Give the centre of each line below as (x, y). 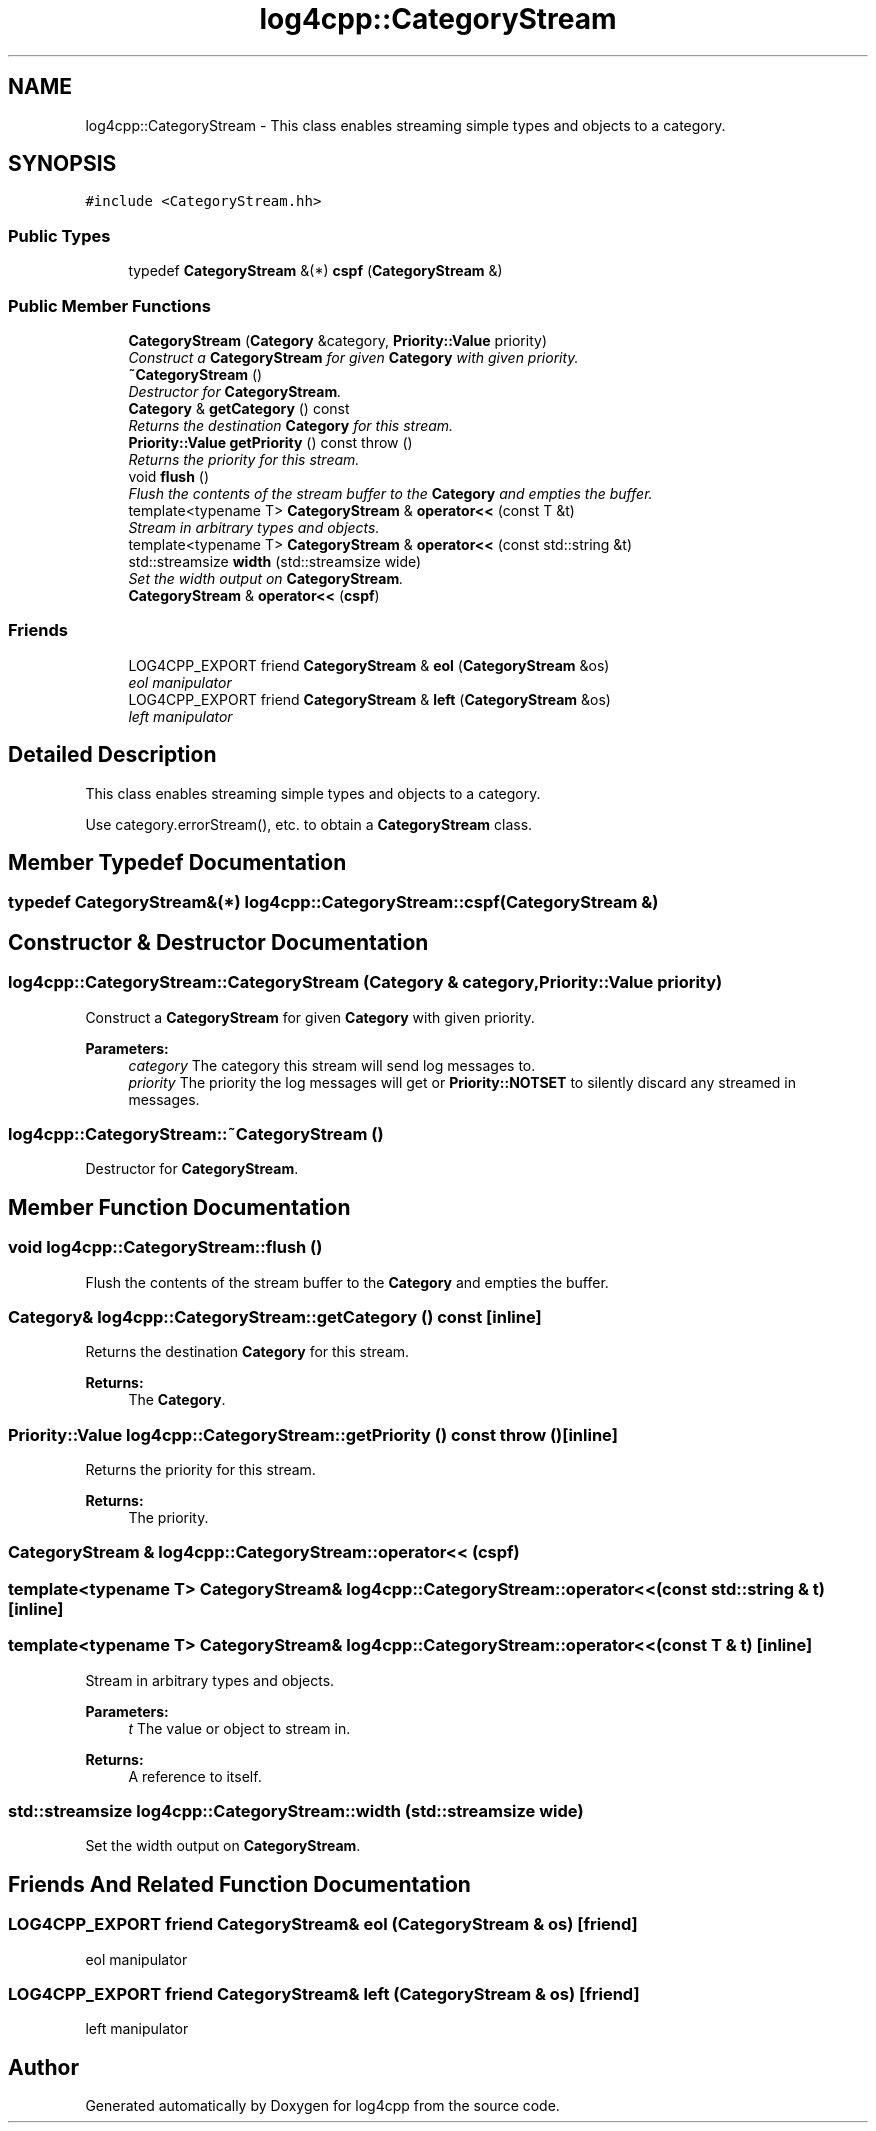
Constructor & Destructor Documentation (218, 942)
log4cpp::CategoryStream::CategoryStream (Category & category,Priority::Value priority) (365, 982)
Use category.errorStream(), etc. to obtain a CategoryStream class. (309, 824)
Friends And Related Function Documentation (239, 1884)
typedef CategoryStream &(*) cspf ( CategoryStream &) (315, 271)
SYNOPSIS (62, 164)
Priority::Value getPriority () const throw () (270, 442)
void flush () (169, 476)
